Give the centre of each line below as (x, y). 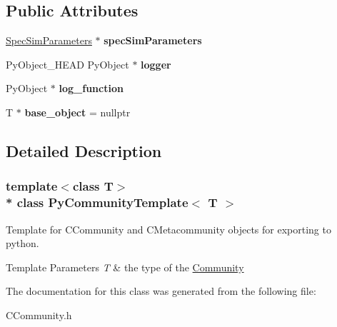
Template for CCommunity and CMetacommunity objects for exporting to (168, 229)
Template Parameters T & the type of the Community (125, 267)
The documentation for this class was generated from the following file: (161, 291)
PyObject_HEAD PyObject (67, 64)
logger (156, 64)
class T (93, 186)
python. (22, 243)
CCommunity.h (39, 315)
